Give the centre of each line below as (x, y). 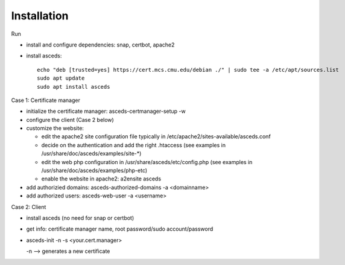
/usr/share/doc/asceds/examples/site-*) (91, 153)
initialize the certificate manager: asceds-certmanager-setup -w (106, 111)
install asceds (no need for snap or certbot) (80, 218)
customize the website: (55, 128)
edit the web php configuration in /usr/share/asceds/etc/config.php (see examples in (147, 162)
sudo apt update (61, 78)
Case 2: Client (29, 207)
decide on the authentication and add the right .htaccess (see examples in (134, 145)
